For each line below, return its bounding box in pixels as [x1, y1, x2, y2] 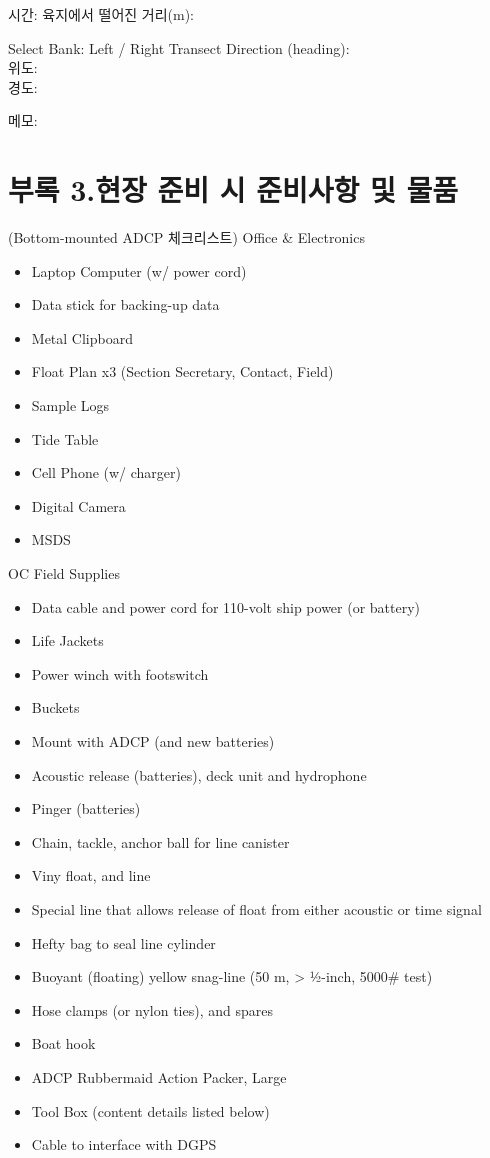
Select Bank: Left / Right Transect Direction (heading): [8, 37, 350, 58]
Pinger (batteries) [31, 798, 141, 819]
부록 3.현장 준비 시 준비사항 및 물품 [8, 169, 459, 210]
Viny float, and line [31, 865, 151, 886]
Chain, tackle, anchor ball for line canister [31, 831, 290, 852]
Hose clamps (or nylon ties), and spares [31, 999, 273, 1020]
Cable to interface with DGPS [31, 1134, 217, 1155]
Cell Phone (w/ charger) [31, 462, 182, 483]
